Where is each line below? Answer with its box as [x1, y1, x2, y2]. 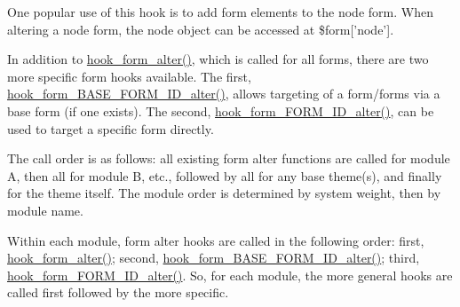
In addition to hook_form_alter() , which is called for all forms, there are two [7, 50, 429, 68]
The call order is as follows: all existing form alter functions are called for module [7, 149, 450, 168]
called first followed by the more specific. [7, 283, 229, 302]
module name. [7, 201, 83, 219]
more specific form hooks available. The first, [7, 67, 251, 85]
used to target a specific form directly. [7, 119, 214, 138]
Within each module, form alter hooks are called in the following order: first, [7, 231, 424, 249]
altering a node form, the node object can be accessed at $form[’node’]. [7, 20, 394, 38]
